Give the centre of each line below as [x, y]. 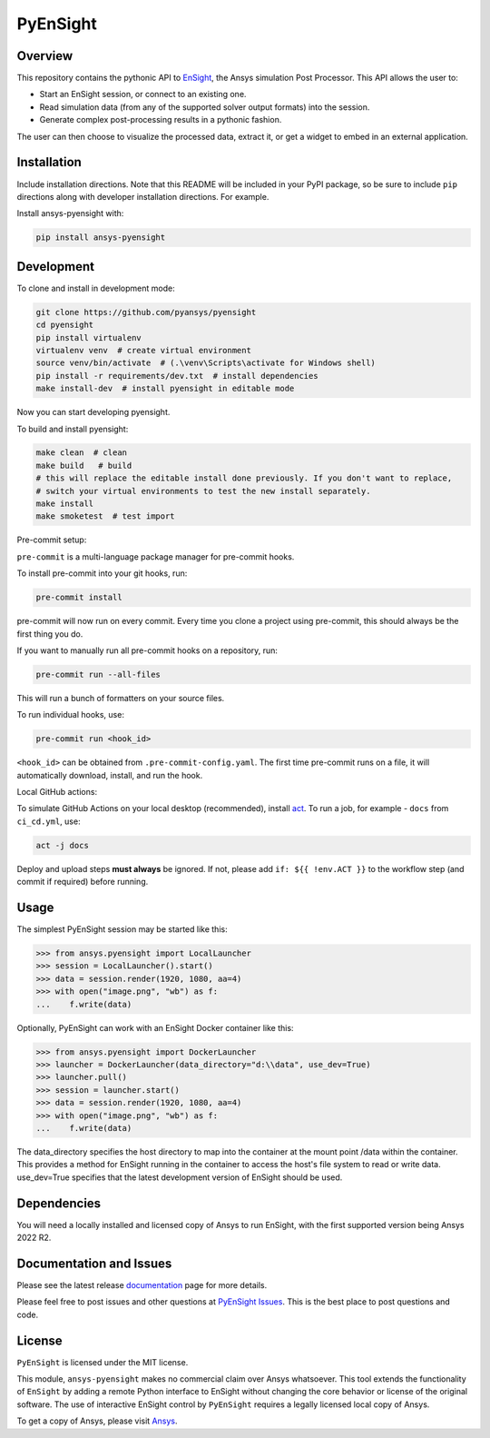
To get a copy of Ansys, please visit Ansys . [97, 1421]
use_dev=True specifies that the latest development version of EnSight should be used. [180, 1177]
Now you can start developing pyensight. [93, 412]
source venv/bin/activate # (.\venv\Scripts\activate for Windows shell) [206, 363]
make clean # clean [81, 453]
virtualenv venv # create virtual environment [143, 350]
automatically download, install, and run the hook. [110, 775]
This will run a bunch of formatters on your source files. [121, 698]
